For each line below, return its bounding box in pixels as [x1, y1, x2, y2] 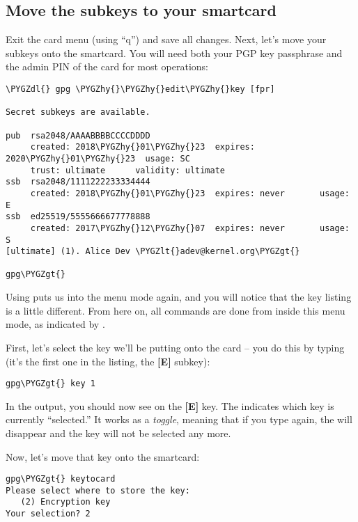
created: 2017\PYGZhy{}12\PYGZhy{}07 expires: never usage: [30, 223, 350, 233]
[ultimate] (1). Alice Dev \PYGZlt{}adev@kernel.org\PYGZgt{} [6, 246, 300, 257]
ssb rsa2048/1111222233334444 [6, 177, 150, 187]
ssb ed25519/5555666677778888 [6, 212, 150, 222]
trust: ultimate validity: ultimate [30, 165, 225, 175]
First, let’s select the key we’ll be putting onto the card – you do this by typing [6, 340, 345, 354]
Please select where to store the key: [6, 485, 190, 496]
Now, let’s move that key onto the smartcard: [6, 449, 200, 464]
